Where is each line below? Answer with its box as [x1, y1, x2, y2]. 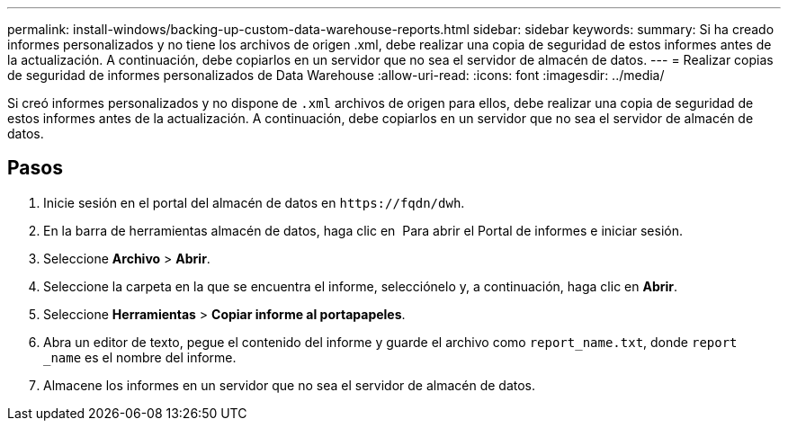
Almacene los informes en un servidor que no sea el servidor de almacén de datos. [43, 377, 536, 393]
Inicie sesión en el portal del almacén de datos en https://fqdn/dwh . [43, 194, 465, 210]
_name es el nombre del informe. [43, 349, 237, 365]
